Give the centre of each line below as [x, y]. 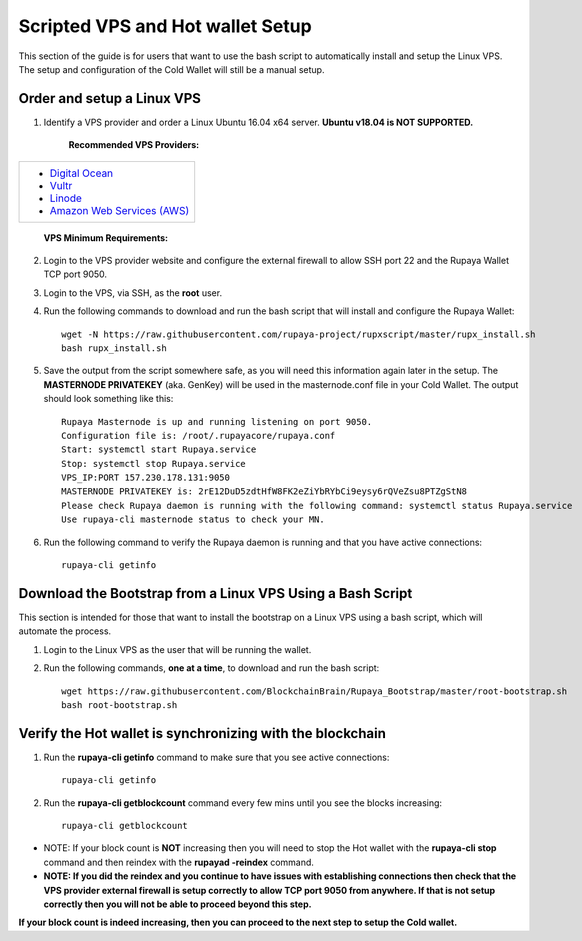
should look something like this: [108, 399]
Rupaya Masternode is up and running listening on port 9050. [217, 421]
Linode [65, 198]
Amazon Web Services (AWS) [119, 210]
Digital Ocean [81, 173]
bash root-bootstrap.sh [119, 704]
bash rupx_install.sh [114, 348]
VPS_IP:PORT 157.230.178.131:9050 [145, 478]
